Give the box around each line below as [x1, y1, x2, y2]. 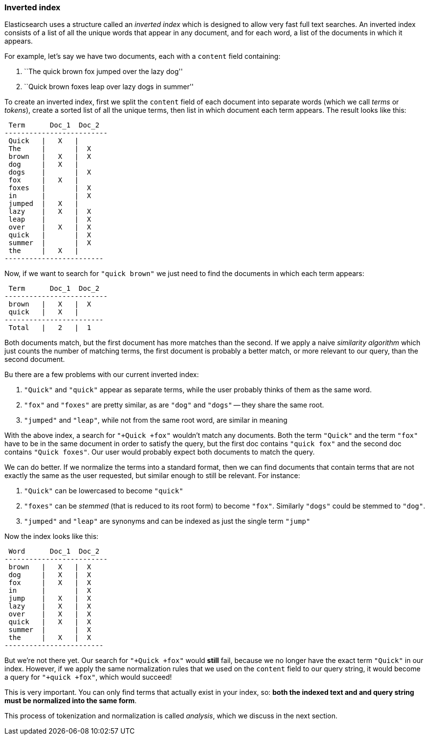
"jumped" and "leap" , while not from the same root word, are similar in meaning [24, 416, 287, 425]
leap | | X [8, 215, 92, 224]
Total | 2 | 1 [8, 324, 92, 332]
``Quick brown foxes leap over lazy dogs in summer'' [24, 82, 194, 91]
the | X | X [8, 634, 92, 642]
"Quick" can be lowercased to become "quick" [24, 486, 184, 495]
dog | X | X [8, 571, 92, 579]
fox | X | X [8, 579, 92, 587]
